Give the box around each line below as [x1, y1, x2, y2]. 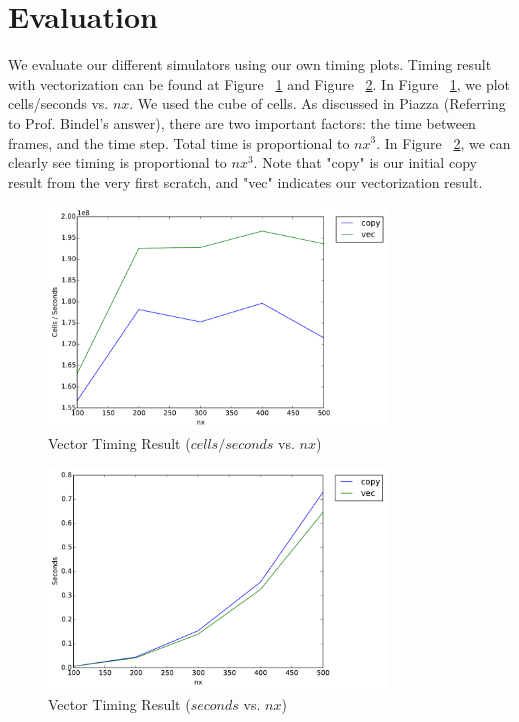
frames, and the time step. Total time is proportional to [8, 132, 350, 153]
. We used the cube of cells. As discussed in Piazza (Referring [129, 93, 506, 114]
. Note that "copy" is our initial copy [253, 152, 477, 173]
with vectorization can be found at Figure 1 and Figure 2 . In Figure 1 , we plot [8, 73, 511, 94]
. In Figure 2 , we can [376, 132, 511, 153]
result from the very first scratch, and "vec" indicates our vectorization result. [8, 171, 483, 192]
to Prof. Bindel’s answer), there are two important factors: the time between [8, 112, 476, 133]
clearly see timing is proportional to [8, 152, 227, 173]
